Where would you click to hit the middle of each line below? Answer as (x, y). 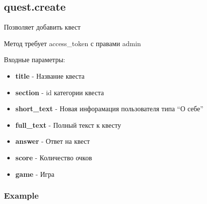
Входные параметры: (35, 59)
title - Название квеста (50, 76)
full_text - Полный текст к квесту (68, 125)
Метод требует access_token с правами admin (73, 43)
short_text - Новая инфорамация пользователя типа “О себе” (109, 109)
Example (21, 195)
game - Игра (35, 174)
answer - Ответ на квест (53, 141)
